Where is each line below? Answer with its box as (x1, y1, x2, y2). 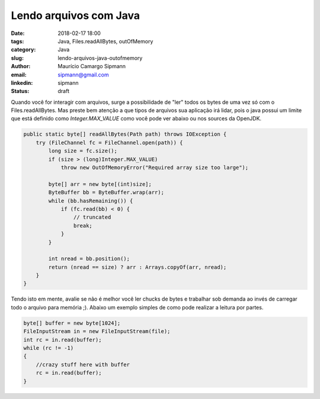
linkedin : (11, 79, 33, 86)
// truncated (73, 214, 111, 221)
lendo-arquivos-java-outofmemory (57, 54, 143, 62)
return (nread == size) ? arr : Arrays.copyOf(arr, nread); (48, 264, 227, 270)
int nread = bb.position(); (48, 256, 130, 262)
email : (11, 71, 27, 78)
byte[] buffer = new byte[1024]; (23, 320, 121, 326)
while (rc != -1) (23, 344, 74, 351)
